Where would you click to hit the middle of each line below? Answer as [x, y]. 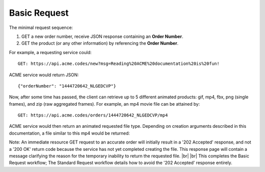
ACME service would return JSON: [44, 75]
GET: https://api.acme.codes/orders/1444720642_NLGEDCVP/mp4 [93, 115]
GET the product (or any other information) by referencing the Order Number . [100, 43]
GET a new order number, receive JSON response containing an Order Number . [102, 36]
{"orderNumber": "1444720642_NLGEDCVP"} [67, 86]
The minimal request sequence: [41, 28]
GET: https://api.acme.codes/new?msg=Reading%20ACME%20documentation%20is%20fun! [119, 64]
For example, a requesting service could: [50, 52]
